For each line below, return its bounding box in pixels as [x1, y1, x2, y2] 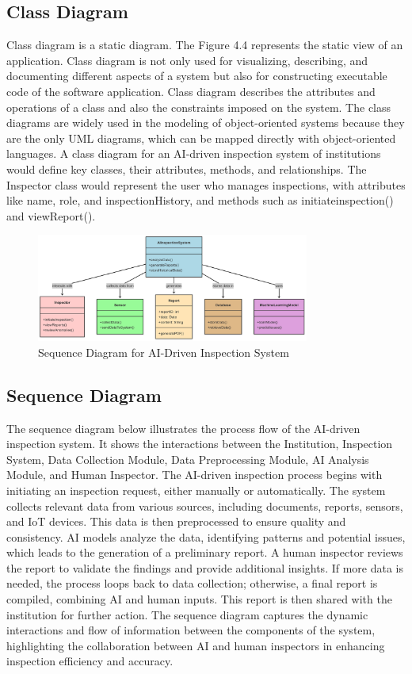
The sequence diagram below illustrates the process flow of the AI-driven [6, 419, 360, 436]
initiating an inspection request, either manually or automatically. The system [6, 481, 386, 498]
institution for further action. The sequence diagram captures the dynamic [6, 606, 368, 622]
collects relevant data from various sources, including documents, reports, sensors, [6, 497, 403, 514]
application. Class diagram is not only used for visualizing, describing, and [6, 52, 368, 68]
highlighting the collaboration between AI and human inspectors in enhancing [6, 637, 385, 653]
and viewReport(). [6, 207, 96, 224]
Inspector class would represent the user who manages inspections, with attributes [6, 176, 406, 193]
